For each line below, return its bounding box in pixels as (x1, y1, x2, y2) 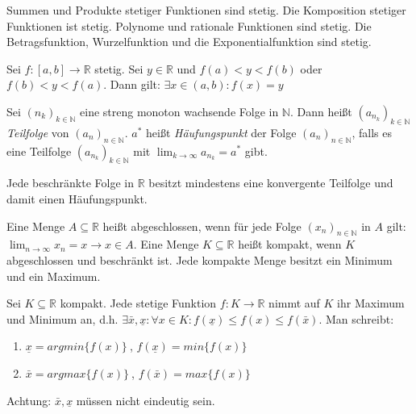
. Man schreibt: (318, 310, 394, 327)
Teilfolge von (6, 123, 69, 140)
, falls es (352, 123, 393, 140)
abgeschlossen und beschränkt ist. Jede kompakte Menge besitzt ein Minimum (6, 251, 393, 268)
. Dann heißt (289, 102, 352, 119)
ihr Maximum (337, 295, 405, 312)
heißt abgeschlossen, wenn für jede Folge (102, 217, 302, 234)
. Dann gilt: (103, 76, 160, 93)
